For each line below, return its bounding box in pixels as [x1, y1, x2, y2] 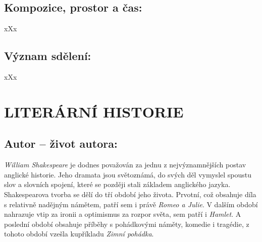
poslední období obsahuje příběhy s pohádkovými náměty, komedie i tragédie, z [4, 218, 249, 229]
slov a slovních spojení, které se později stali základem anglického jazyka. [4, 179, 231, 190]
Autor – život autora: [4, 136, 118, 151]
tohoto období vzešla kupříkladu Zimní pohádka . [4, 228, 154, 239]
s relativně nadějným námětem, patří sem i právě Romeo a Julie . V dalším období [4, 199, 258, 209]
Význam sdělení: [4, 48, 91, 64]
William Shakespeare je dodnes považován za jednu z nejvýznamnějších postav [4, 159, 246, 170]
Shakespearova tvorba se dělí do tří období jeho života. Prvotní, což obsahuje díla [4, 189, 256, 199]
